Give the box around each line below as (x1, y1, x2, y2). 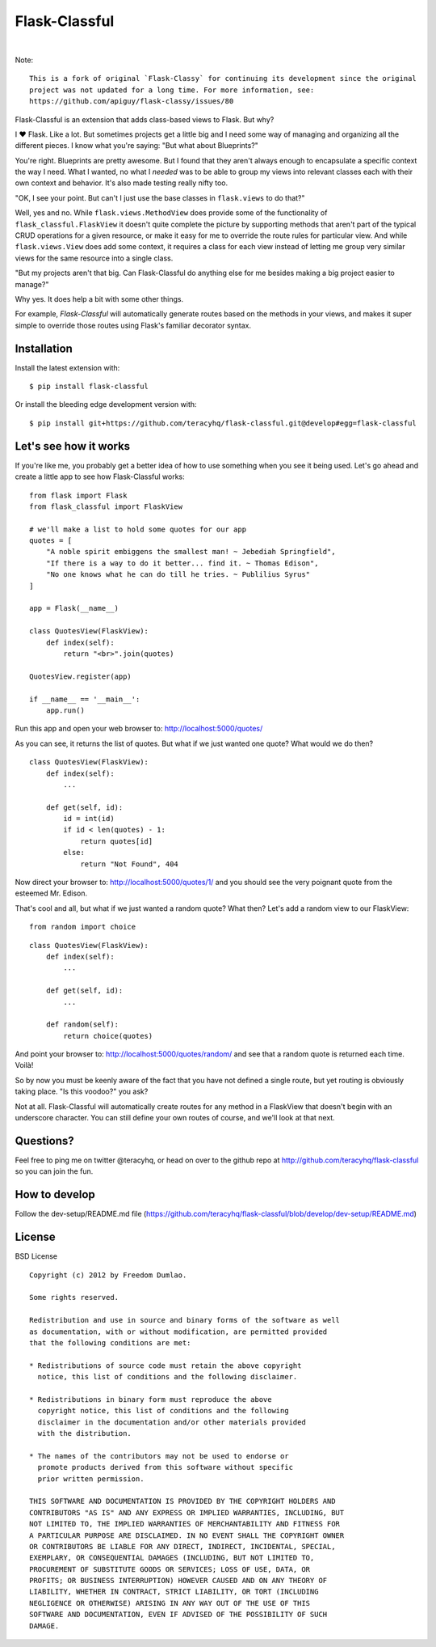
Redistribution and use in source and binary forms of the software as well (29, 1315, 341, 1325)
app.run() (45, 705, 85, 715)
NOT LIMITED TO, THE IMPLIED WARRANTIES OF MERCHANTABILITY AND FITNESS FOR (29, 1519, 341, 1529)
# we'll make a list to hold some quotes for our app (29, 524, 246, 534)
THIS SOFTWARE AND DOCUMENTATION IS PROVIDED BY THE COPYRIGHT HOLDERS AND (29, 1497, 336, 1506)
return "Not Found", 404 (80, 859, 179, 869)
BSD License (15, 1251, 58, 1261)
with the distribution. (37, 1429, 132, 1438)
